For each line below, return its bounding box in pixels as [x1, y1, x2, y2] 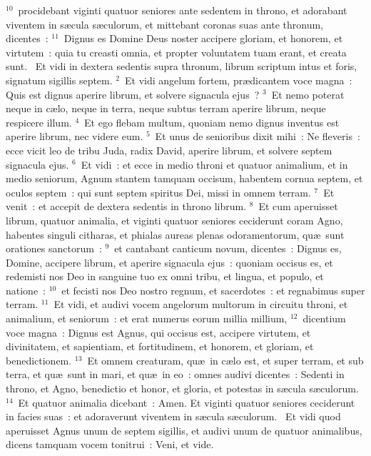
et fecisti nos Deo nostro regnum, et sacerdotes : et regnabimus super [61, 282, 365, 297]
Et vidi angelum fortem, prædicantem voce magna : [124, 72, 352, 87]
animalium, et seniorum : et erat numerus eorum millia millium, [6, 311, 288, 326]
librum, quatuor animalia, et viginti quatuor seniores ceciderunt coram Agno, [6, 212, 343, 227]
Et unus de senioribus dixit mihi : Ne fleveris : [155, 129, 360, 144]
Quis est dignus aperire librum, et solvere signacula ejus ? [6, 86, 260, 101]
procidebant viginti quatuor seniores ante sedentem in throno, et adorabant [18, 3, 347, 17]
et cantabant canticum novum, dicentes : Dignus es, [114, 241, 342, 256]
